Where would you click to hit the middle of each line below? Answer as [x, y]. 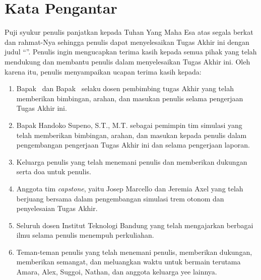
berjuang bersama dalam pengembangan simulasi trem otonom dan [120, 198]
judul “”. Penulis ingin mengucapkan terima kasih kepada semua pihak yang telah [131, 52]
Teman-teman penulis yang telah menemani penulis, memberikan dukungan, [134, 252]
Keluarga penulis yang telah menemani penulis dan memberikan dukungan [132, 161]
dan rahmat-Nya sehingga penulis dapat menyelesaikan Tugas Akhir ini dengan [127, 42]
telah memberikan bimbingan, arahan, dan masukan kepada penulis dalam [132, 135]
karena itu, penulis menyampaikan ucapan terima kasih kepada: [103, 71]
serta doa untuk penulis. [54, 171]
